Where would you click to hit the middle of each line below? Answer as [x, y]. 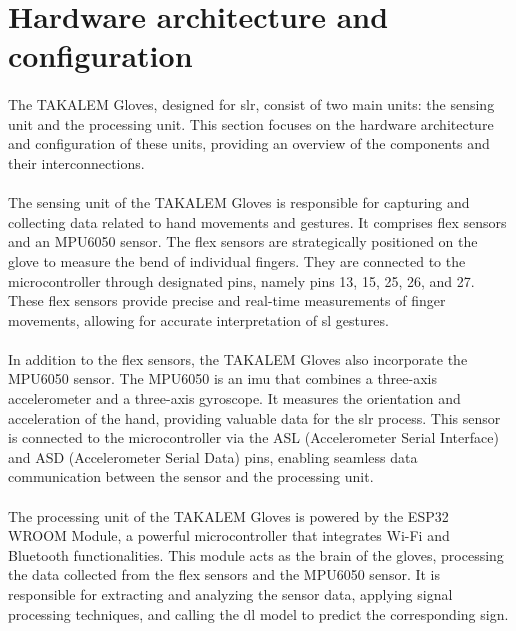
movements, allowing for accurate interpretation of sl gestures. [198, 319]
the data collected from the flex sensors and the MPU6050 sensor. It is [224, 574]
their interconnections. [76, 162]
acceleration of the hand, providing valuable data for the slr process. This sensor [254, 417]
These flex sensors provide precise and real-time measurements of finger [227, 300]
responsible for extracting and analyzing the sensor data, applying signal [230, 594]
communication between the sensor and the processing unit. [191, 476]
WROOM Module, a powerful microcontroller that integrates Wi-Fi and [229, 535]
